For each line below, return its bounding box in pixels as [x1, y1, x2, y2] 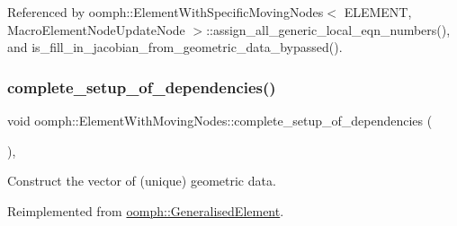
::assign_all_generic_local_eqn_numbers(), [206, 20, 451, 39]
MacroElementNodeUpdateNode [7, 20, 185, 39]
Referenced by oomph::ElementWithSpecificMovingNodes [7, 3, 324, 21]
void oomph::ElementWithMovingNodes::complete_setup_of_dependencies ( [7, 111, 433, 129]
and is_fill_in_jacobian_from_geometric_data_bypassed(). [7, 38, 343, 56]
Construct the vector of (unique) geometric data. [7, 171, 276, 190]
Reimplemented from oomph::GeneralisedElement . [7, 201, 284, 220]
